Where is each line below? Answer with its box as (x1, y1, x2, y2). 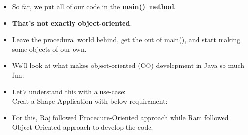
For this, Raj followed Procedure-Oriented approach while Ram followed (12, 112, 229, 122)
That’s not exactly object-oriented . (12, 18, 132, 28)
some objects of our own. (12, 44, 87, 54)
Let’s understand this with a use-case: (12, 86, 126, 96)
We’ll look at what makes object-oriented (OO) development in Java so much (12, 60, 245, 70)
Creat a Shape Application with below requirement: (12, 96, 168, 106)
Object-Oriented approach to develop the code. (12, 122, 153, 132)
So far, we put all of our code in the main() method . (12, 1, 176, 11)
